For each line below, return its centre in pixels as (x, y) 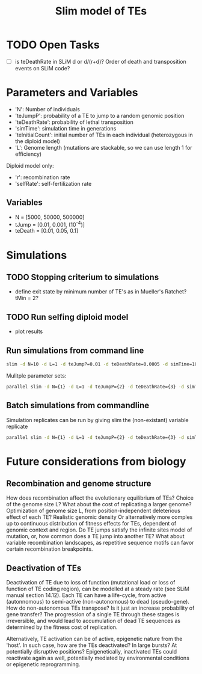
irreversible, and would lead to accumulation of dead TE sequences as (93, 621)
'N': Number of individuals (47, 109)
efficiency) (28, 154)
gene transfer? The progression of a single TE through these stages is (93, 614)
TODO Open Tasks (53, 45)
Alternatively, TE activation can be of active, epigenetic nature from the (94, 639)
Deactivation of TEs (44, 568)
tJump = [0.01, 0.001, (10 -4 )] (50, 224)
